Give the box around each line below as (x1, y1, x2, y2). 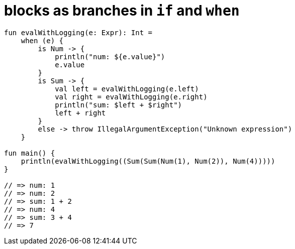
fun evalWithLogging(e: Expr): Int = (4, 28, 153, 37)
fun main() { (4, 149, 55, 157)
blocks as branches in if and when (4, 2, 240, 19)
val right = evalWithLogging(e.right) (55, 92, 208, 101)
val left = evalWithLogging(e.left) (55, 84, 199, 93)
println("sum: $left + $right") (55, 100, 182, 109)
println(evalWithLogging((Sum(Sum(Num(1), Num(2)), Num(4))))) (21, 157, 275, 165)
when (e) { (21, 36, 64, 45)
